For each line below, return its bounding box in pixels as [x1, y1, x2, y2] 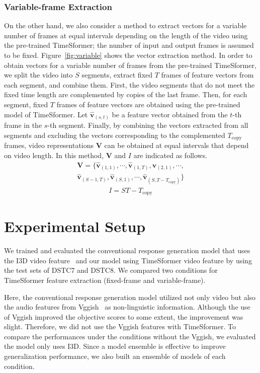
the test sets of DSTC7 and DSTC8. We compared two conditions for [4, 265, 218, 275]
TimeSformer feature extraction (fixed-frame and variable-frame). [4, 274, 206, 285]
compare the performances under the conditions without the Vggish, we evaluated [4, 331, 256, 341]
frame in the [4, 120, 42, 130]
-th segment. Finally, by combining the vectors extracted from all [47, 120, 248, 130]
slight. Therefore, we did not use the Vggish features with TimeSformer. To [4, 321, 236, 332]
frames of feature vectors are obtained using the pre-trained [56, 99, 240, 109]
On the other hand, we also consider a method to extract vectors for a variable [4, 20, 247, 31]
